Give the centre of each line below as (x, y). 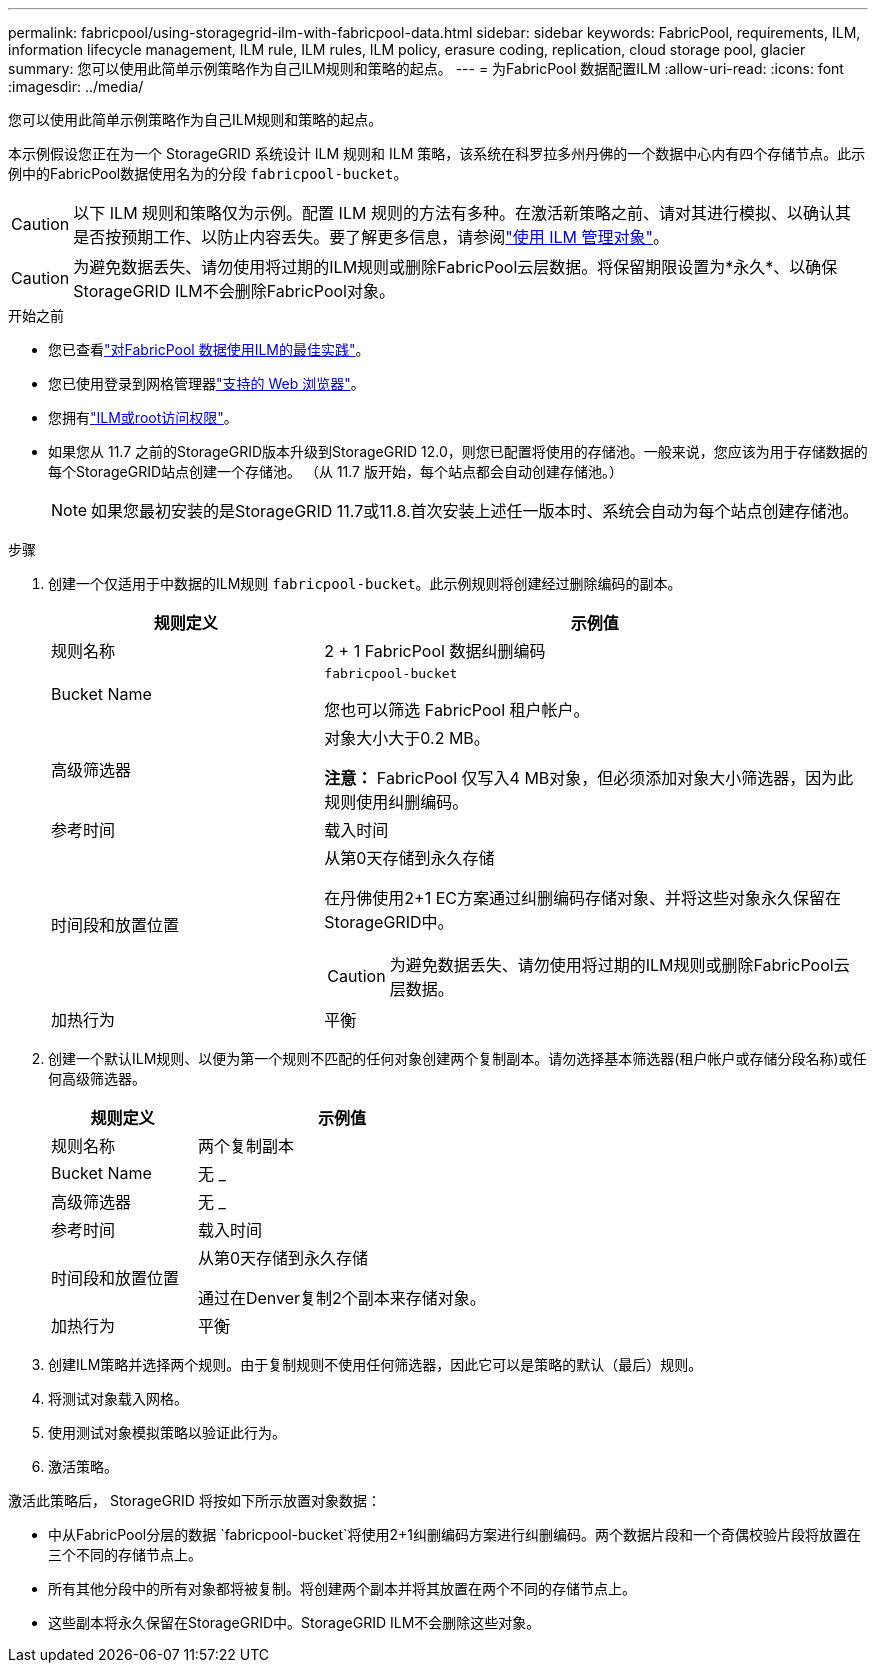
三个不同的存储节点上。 (125, 1554)
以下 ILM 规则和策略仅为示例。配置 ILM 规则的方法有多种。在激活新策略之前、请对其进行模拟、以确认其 (462, 213)
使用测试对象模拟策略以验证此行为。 (167, 1432)
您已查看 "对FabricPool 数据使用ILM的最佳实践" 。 (209, 349)
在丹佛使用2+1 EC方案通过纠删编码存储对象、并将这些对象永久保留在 (582, 898)
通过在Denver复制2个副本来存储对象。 (341, 1298)
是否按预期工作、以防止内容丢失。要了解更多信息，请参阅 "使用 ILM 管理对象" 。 (371, 237)
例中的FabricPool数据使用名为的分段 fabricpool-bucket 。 (208, 173)
